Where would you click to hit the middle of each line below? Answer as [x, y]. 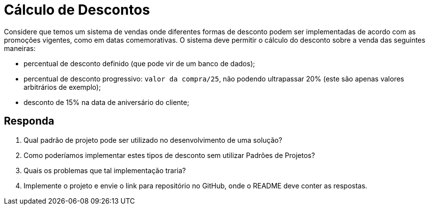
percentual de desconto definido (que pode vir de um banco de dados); [139, 63]
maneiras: [20, 48]
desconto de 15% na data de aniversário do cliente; [107, 102]
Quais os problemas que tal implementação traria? [105, 170]
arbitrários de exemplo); [62, 87]
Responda [29, 121]
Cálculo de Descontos [77, 10]
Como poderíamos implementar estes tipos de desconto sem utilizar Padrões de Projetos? [169, 155]
